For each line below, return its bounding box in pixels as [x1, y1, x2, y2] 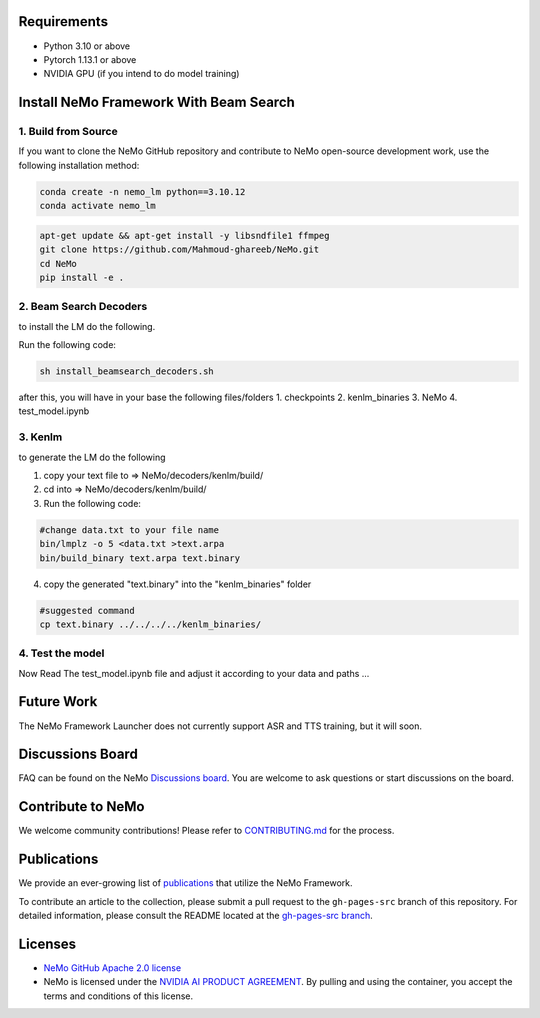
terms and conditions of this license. [43, 990, 194, 1002]
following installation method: [18, 159, 140, 171]
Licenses [18, 935, 77, 952]
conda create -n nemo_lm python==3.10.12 [39, 186, 246, 197]
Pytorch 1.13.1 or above [43, 53, 137, 65]
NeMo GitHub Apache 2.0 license [43, 961, 182, 974]
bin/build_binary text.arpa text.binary [39, 552, 240, 564]
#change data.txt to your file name [39, 524, 220, 535]
